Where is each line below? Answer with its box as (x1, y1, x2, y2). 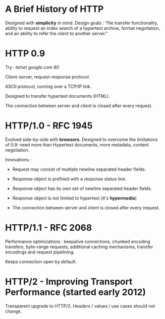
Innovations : (5, 156, 32, 162)
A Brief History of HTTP (5, 3, 104, 15)
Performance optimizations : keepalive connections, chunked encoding (5, 238, 151, 244)
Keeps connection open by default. (5, 258, 77, 264)
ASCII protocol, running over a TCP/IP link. (5, 83, 92, 89)
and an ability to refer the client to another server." (5, 30, 108, 36)
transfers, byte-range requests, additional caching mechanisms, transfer (5, 244, 154, 250)
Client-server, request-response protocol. (5, 73, 90, 80)
